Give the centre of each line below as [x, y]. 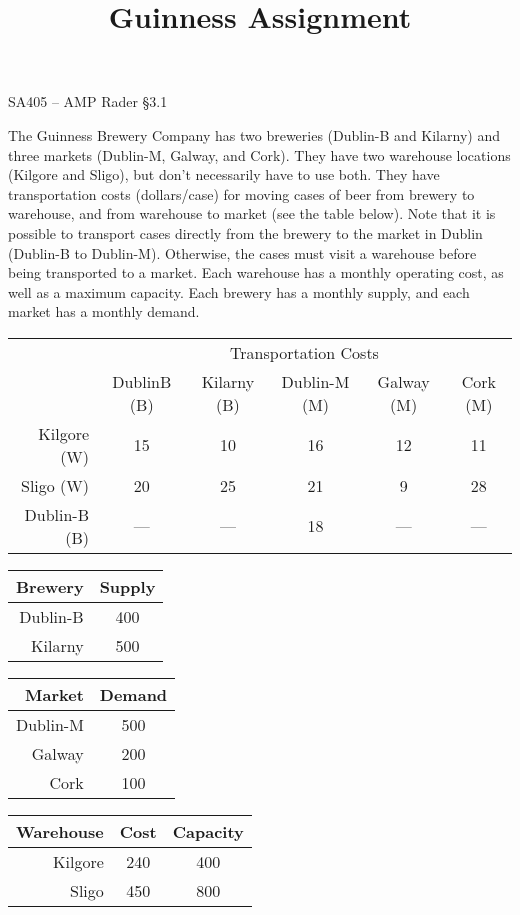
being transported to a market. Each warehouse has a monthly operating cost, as [256, 272]
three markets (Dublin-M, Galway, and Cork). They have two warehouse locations [259, 154]
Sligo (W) [55, 485]
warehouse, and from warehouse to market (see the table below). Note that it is [252, 213]
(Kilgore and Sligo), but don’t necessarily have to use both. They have [224, 174]
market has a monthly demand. [104, 311]
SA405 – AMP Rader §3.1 [88, 101]
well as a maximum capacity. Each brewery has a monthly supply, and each [239, 291]
